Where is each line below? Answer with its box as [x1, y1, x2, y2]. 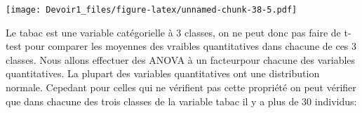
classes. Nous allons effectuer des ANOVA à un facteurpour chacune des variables [6, 52, 356, 67]
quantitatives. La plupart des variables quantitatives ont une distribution [6, 66, 320, 81]
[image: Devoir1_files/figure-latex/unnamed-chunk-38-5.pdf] [6, 5, 297, 15]
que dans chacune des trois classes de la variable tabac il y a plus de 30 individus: [6, 93, 357, 108]
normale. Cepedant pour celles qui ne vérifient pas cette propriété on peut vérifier [6, 80, 356, 95]
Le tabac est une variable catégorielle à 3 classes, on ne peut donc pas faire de [6, 25, 341, 39]
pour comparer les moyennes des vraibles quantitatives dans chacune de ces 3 [25, 39, 357, 53]
